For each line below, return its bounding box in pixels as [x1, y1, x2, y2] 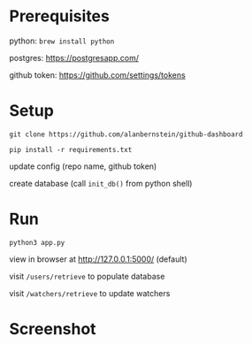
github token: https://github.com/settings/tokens [9, 69, 186, 80]
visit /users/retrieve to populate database [9, 271, 165, 281]
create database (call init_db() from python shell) [9, 178, 193, 188]
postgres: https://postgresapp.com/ [9, 52, 140, 63]
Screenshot [9, 319, 96, 339]
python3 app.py [9, 238, 65, 247]
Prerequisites [9, 6, 111, 27]
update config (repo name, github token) [9, 161, 157, 172]
